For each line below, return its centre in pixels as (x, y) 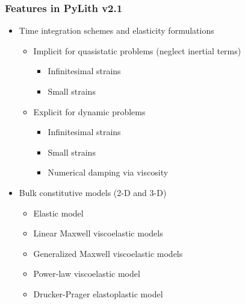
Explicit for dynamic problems (89, 111)
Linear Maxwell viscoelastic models (98, 233)
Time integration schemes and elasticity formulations (116, 30)
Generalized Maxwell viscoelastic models (108, 253)
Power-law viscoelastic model (87, 274)
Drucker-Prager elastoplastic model (98, 293)
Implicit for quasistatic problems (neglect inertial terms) (137, 50)
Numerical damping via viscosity (108, 172)
